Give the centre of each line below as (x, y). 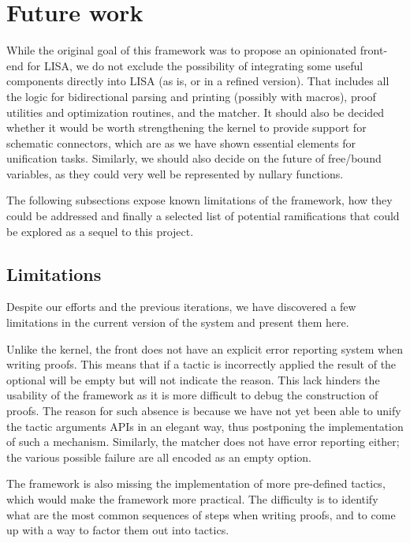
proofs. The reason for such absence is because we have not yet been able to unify (204, 411)
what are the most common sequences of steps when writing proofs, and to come (201, 514)
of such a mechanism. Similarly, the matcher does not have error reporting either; (203, 442)
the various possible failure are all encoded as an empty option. (159, 457)
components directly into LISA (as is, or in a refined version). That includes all (198, 81)
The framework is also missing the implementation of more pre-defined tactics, (196, 483)
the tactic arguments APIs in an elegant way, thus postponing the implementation (205, 426)
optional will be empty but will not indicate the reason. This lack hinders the (193, 379)
